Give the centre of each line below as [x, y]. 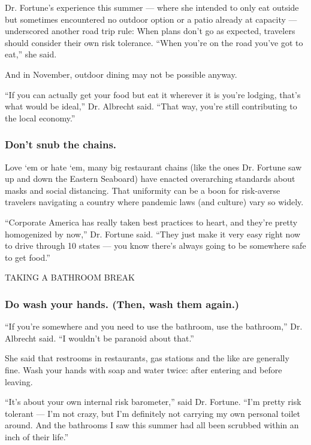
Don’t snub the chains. [61, 144]
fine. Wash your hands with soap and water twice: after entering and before [144, 369]
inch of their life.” [37, 436]
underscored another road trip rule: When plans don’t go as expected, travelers [150, 31]
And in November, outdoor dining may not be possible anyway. [121, 74]
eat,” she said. [31, 54]
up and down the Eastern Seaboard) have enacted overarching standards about [150, 179]
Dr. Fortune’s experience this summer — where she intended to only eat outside [152, 7]
